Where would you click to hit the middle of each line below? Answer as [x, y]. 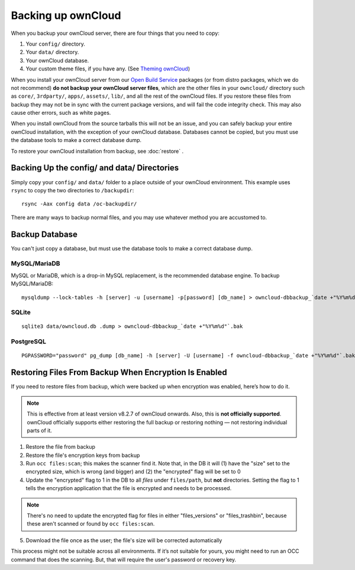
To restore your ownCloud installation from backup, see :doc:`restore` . [97, 151]
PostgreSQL [29, 342]
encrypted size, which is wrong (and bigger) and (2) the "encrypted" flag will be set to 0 [133, 472]
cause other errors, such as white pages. [61, 113]
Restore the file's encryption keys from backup [83, 455]
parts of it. [40, 430]
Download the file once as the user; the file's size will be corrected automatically [124, 540]
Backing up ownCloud [66, 15]
